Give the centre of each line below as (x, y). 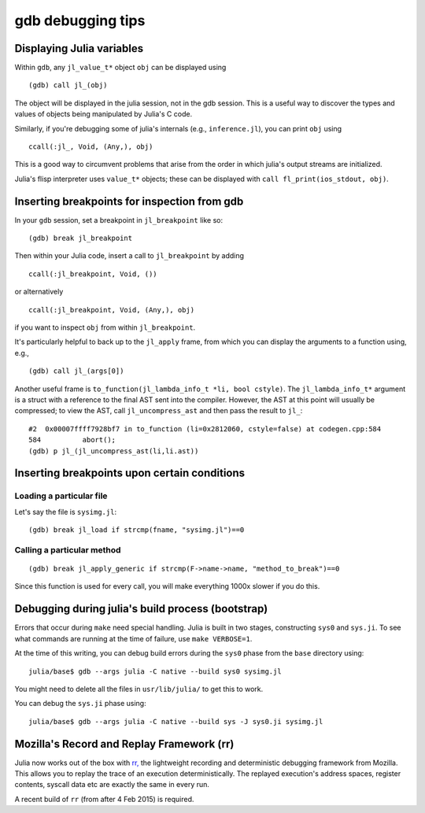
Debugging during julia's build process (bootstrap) (141, 609)
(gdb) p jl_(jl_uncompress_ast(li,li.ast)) (114, 451)
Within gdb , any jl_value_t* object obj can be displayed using (120, 68)
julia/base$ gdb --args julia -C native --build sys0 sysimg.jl (155, 671)
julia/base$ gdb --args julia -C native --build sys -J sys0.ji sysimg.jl (176, 721)
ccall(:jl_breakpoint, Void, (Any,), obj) (112, 310)
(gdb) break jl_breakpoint (81, 238)
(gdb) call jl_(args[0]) (76, 371)
